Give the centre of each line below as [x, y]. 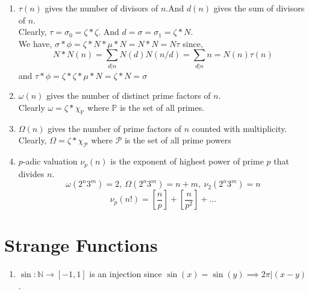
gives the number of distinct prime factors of [129, 95]
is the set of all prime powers [178, 140]
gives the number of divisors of [101, 8]
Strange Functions [81, 245]
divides [31, 173]
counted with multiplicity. [239, 128]
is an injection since [126, 274]
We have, [35, 43]
